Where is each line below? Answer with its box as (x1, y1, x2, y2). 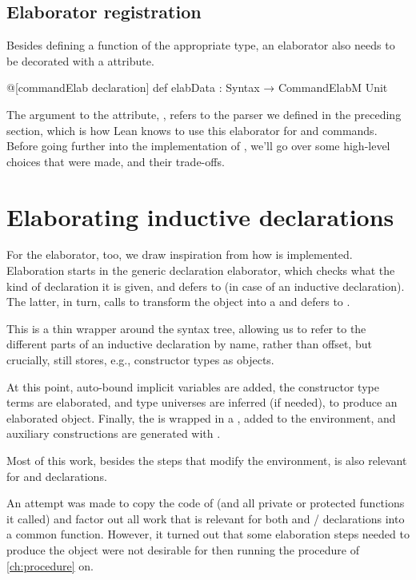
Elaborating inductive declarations (6, 200, 394, 232)
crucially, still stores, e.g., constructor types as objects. (6, 352, 274, 368)
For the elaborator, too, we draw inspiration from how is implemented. (6, 246, 353, 263)
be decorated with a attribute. (6, 52, 154, 69)
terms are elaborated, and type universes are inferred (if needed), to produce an (6, 394, 398, 411)
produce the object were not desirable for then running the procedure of (6, 541, 359, 558)
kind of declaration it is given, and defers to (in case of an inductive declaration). (6, 277, 405, 294)
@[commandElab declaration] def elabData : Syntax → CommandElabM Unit (6, 79, 388, 96)
